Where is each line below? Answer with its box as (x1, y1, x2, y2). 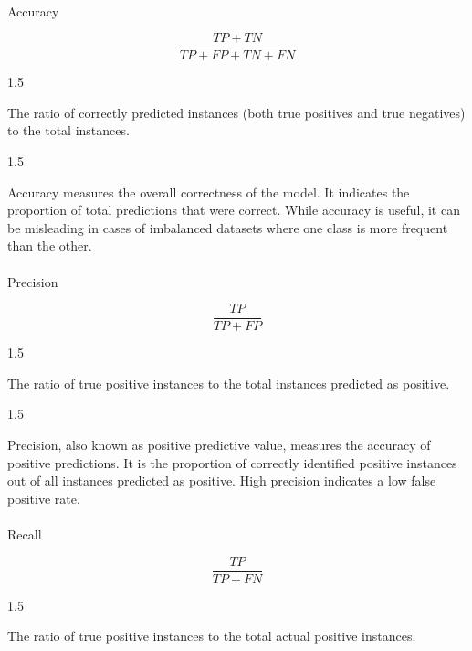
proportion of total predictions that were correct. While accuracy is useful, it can (7, 200, 460, 219)
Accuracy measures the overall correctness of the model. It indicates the (7, 182, 410, 201)
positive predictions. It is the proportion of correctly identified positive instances (7, 453, 457, 472)
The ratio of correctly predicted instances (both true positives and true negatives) (7, 102, 466, 122)
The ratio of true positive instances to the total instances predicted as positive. (7, 373, 450, 392)
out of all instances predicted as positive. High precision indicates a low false (7, 471, 436, 490)
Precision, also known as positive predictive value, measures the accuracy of (7, 435, 431, 454)
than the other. (7, 236, 92, 255)
